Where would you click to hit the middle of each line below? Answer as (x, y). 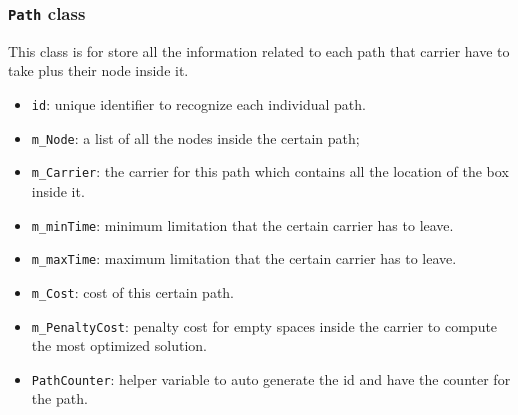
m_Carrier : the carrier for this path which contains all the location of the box (270, 171)
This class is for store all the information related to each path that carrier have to (259, 50)
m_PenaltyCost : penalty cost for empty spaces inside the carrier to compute (264, 325)
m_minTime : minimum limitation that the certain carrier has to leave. (242, 224)
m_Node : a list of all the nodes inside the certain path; (195, 137)
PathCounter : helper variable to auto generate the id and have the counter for (271, 378)
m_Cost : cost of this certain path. (132, 291)
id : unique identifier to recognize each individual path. (198, 103)
